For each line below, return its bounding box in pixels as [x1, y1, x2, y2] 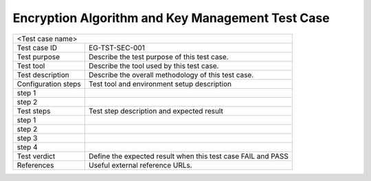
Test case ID [16, 43, 58, 52]
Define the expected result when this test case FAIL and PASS [88, 151, 289, 161]
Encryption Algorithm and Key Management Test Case [12, 10, 330, 25]
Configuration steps [16, 79, 82, 89]
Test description [16, 70, 70, 79]
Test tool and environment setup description [88, 79, 232, 89]
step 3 [16, 133, 38, 142]
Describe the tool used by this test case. [88, 61, 219, 70]
